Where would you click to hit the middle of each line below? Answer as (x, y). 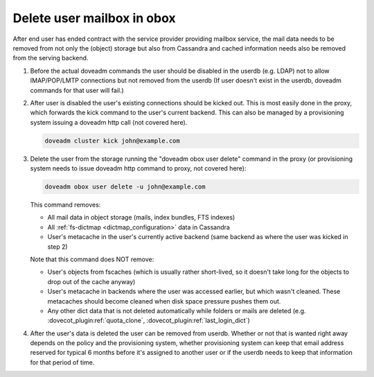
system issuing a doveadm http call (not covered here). (109, 122)
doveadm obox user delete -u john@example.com (125, 187)
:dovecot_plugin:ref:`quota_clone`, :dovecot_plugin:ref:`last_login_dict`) (149, 321)
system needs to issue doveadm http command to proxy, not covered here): (138, 168)
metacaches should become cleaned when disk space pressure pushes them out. (164, 301)
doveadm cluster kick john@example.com (112, 141)
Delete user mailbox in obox (94, 18)
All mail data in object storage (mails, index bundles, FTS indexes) (141, 218)
